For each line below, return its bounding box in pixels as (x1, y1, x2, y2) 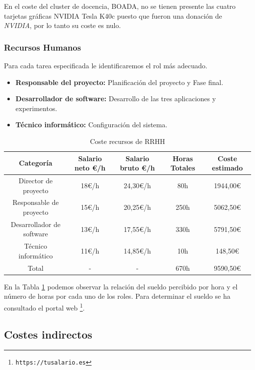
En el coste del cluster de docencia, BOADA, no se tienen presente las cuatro (4, 1, 236, 11)
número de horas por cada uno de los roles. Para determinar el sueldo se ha (4, 291, 230, 301)
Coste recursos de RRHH (90, 136, 165, 146)
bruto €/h (120, 163, 155, 173)
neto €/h (75, 163, 106, 173)
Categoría (19, 158, 52, 168)
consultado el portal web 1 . (4, 301, 85, 313)
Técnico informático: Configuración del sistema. (15, 119, 168, 130)
